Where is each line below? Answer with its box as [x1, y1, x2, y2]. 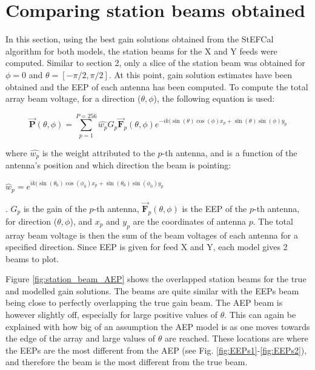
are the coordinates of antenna [133, 214, 247, 227]
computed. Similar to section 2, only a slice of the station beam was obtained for [5, 56, 305, 69]
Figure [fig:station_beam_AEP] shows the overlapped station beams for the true [5, 273, 307, 285]
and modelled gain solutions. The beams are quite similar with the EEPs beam [5, 284, 299, 297]
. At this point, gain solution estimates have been [108, 68, 292, 81]
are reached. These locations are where [165, 332, 308, 345]
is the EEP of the [182, 202, 247, 214]
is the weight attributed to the [42, 146, 155, 159]
